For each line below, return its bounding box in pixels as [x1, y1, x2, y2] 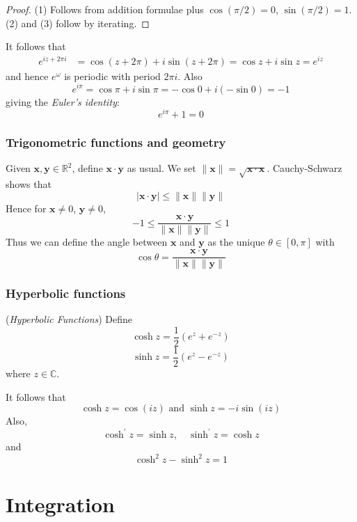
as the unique [207, 235, 265, 249]
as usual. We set [127, 161, 196, 175]
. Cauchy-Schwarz [267, 161, 342, 175]
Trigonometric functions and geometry [6, 134, 226, 151]
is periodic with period [64, 68, 161, 83]
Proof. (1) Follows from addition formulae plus [6, 2, 204, 16]
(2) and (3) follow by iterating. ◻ [6, 15, 150, 30]
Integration [6, 489, 115, 518]
